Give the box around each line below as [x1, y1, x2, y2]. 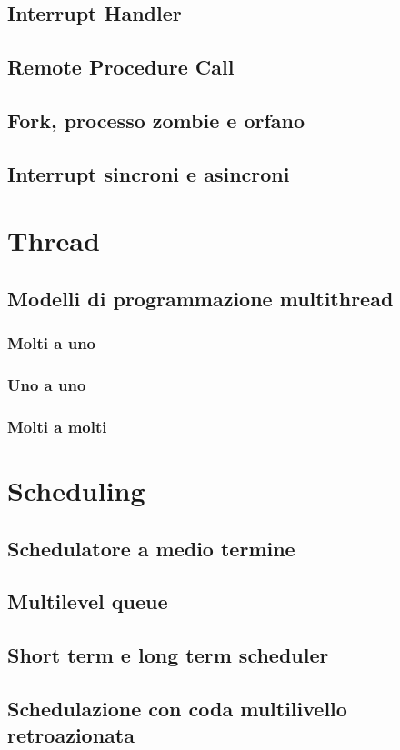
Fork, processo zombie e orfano [7, 105, 305, 134]
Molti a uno [7, 332, 96, 355]
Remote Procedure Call [7, 53, 235, 81]
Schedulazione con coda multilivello [7, 694, 347, 722]
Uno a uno [7, 374, 86, 396]
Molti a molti [7, 415, 107, 437]
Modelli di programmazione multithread [7, 284, 394, 312]
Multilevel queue [7, 587, 168, 615]
